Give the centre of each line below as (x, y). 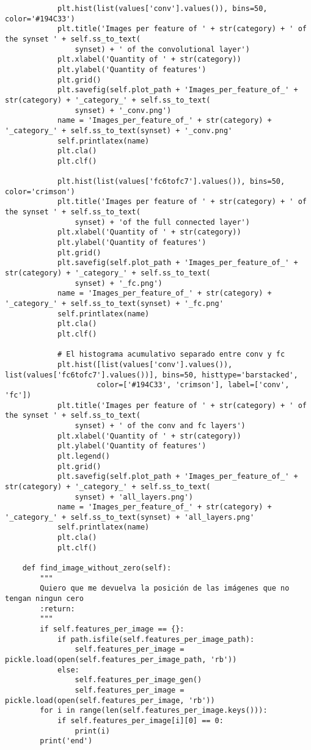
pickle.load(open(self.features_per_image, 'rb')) (110, 700)
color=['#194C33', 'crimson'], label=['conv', (193, 385)
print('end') (66, 741)
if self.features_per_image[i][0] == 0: (140, 720)
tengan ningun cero (44, 599)
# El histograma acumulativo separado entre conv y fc (171, 355)
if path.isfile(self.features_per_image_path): (156, 639)
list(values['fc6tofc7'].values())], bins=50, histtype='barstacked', (152, 375)
